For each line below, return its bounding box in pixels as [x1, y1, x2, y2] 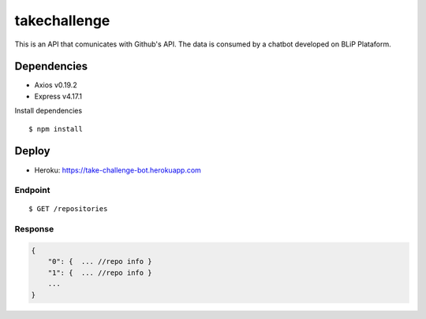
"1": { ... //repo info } [47, 268, 153, 277]
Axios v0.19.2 [34, 80, 78, 90]
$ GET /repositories [28, 205, 108, 213]
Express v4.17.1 [34, 91, 83, 101]
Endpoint [14, 185, 50, 196]
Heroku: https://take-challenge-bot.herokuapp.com [34, 165, 201, 175]
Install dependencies [14, 106, 83, 116]
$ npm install [28, 124, 83, 133]
